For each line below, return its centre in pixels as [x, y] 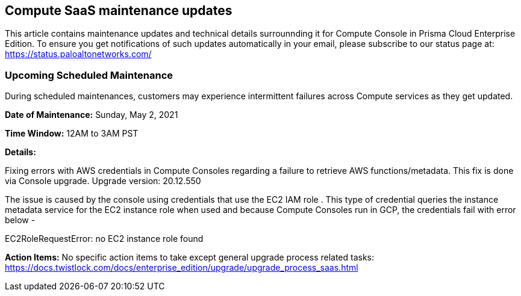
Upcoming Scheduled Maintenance [89, 75]
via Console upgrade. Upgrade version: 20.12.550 [103, 181]
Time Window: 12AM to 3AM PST [72, 134]
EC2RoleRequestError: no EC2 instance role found [104, 239]
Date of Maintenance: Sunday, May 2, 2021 [92, 115]
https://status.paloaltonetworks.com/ [78, 54]
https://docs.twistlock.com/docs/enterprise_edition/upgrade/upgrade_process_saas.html [182, 268]
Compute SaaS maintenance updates [119, 11]
